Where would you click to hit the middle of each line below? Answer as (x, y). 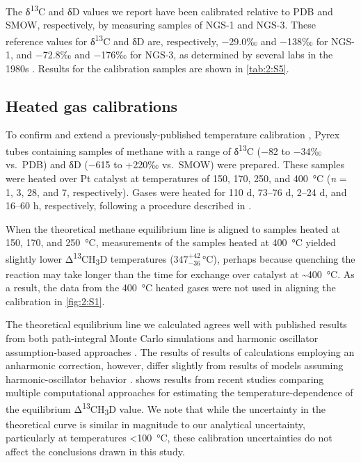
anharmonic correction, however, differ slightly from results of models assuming (175, 365)
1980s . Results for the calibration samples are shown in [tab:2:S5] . (147, 68)
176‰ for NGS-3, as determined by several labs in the (217, 55)
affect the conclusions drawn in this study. (95, 451)
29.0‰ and (253, 41)
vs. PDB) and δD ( (47, 164)
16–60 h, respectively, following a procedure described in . (129, 205)
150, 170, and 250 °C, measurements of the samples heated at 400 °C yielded (171, 242)
